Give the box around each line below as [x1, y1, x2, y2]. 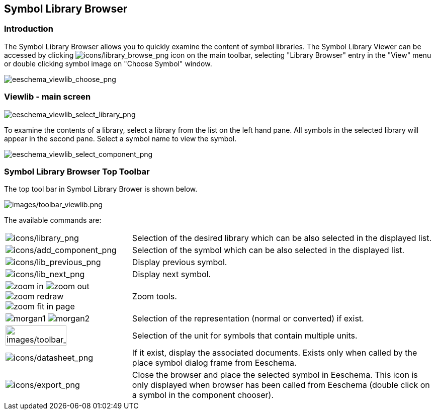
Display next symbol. [132, 269, 211, 280]
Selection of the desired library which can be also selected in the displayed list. [132, 233, 431, 243]
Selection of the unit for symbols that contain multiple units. [132, 330, 358, 341]
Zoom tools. [132, 291, 177, 302]
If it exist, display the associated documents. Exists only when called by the [132, 348, 417, 358]
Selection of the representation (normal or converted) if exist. [132, 313, 364, 324]
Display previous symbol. [132, 257, 227, 268]
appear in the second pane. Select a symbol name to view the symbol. [4, 134, 237, 143]
